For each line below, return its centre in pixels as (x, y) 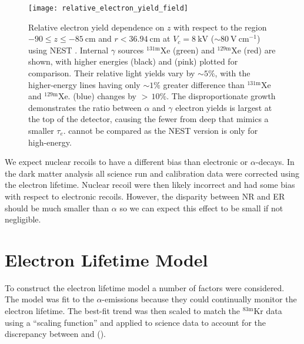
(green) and (194, 50)
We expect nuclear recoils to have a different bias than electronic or (126, 162)
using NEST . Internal (69, 50)
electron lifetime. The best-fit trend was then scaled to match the (123, 311)
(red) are (260, 50)
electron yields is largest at (224, 107)
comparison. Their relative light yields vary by (112, 73)
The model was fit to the (49, 299)
